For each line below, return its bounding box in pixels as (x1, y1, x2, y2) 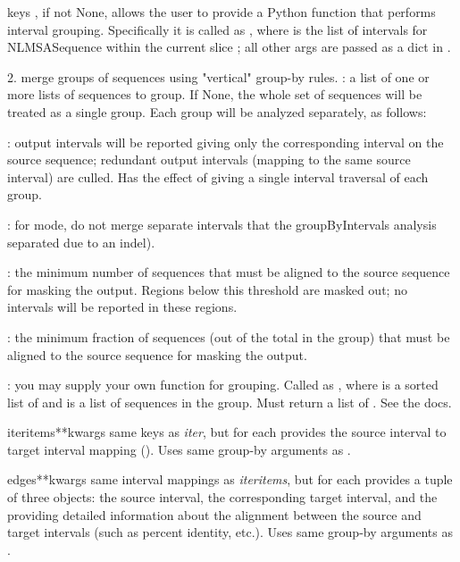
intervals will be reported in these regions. (7, 298, 238, 316)
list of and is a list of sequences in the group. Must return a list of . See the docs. (7, 392, 452, 411)
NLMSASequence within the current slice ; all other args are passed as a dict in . (7, 38, 451, 56)
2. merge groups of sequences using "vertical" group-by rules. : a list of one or (7, 67, 430, 86)
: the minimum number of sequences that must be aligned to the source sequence (7, 263, 450, 281)
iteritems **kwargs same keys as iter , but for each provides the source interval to (7, 423, 447, 441)
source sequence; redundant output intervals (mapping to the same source (7, 150, 411, 169)
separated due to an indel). (7, 232, 155, 251)
